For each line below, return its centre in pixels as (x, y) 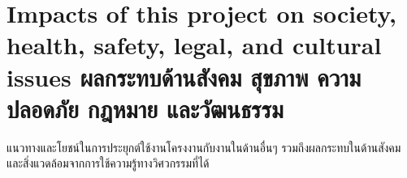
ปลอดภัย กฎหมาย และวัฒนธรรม (145, 108)
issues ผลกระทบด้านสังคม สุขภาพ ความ (184, 76)
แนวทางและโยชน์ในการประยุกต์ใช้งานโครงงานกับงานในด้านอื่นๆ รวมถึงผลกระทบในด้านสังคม (204, 147)
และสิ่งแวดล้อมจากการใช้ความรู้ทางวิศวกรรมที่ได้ (108, 163)
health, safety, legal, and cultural (194, 45)
